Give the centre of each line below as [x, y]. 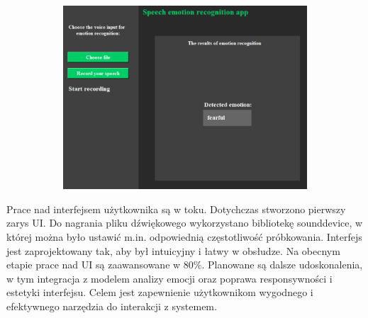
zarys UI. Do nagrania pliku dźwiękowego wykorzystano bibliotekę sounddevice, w [185, 223]
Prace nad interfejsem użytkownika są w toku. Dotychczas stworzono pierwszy [176, 209]
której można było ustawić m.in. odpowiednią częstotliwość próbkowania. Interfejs [184, 236]
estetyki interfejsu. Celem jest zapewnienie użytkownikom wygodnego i [160, 292]
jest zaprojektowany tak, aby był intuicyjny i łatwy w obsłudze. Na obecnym [173, 250]
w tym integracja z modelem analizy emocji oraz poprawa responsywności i [169, 278]
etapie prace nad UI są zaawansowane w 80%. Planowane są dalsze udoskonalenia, [185, 265]
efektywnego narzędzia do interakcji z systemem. [112, 306]
